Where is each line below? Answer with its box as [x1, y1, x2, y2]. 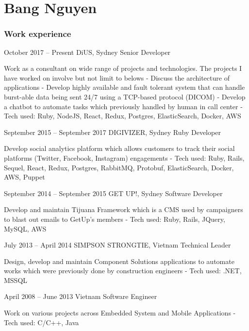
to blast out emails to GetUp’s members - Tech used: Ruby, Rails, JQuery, [4, 214, 225, 224]
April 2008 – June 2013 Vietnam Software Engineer [4, 291, 157, 301]
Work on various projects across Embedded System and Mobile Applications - [4, 308, 236, 318]
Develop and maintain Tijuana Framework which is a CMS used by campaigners [4, 204, 243, 215]
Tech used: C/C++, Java [4, 317, 79, 327]
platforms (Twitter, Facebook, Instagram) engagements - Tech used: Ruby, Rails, [4, 152, 245, 163]
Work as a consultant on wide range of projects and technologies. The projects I [4, 63, 242, 73]
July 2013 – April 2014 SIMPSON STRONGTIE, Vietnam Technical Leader [4, 240, 231, 250]
